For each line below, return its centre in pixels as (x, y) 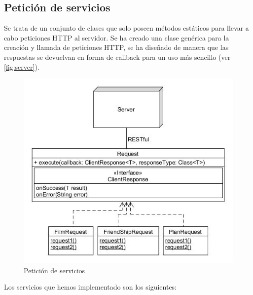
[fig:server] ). (22, 66)
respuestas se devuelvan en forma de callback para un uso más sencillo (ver (117, 57)
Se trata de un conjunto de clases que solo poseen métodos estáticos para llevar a (126, 28)
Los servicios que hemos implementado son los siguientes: (90, 287)
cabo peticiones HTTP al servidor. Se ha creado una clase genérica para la (117, 37)
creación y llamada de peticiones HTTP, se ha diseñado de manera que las (116, 47)
